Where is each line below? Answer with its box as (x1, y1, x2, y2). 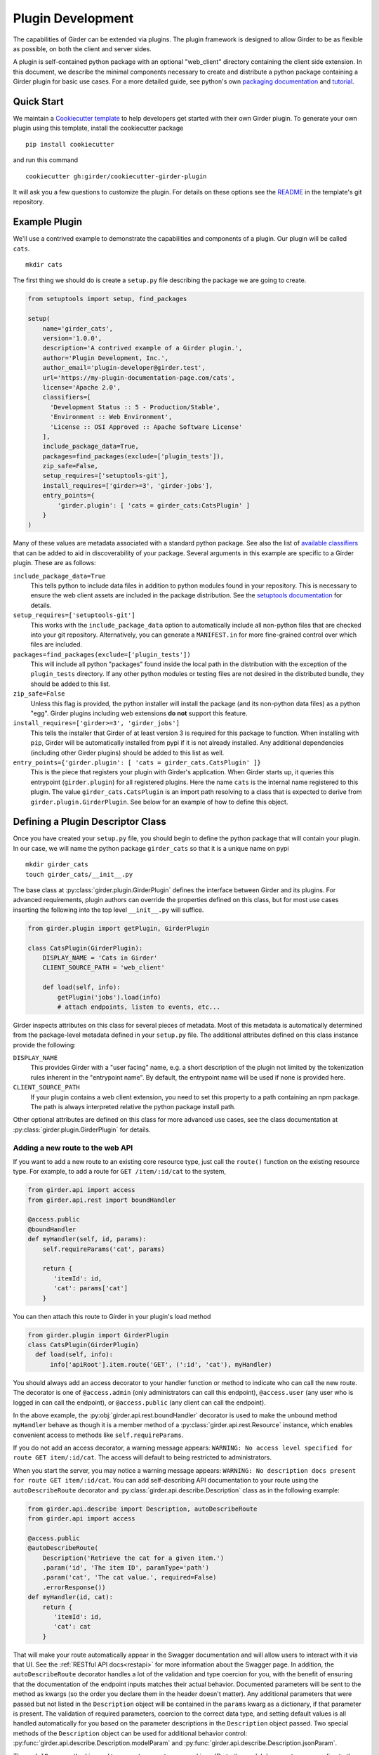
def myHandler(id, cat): (27, 1594, 114, 1601)
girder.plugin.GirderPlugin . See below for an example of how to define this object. (30, 797, 288, 806)
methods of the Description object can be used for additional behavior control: (13, 1729, 248, 1737)
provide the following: (13, 1040, 77, 1049)
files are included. (30, 640, 83, 649)
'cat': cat (53, 1622, 91, 1631)
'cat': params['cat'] (53, 1285, 128, 1292)
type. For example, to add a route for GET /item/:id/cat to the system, (13, 1167, 227, 1176)
